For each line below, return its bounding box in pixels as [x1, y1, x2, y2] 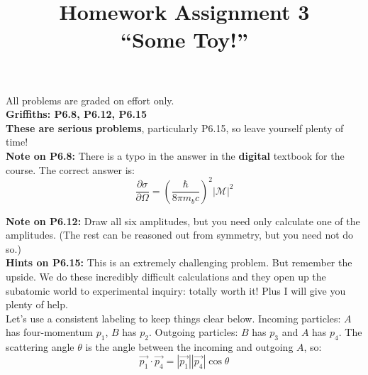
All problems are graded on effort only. [6, 92, 174, 107]
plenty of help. [6, 297, 68, 312]
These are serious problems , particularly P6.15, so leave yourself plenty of [6, 120, 344, 135]
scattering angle [6, 339, 74, 354]
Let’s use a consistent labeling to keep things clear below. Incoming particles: [6, 310, 341, 325]
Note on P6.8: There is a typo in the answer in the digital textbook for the [6, 148, 345, 163]
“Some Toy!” [121, 25, 248, 54]
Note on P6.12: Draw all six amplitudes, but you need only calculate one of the [6, 213, 360, 228]
